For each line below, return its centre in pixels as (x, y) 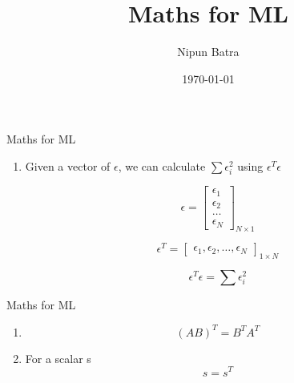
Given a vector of (68, 165)
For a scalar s (58, 358)
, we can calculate (162, 165)
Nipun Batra (208, 52)
